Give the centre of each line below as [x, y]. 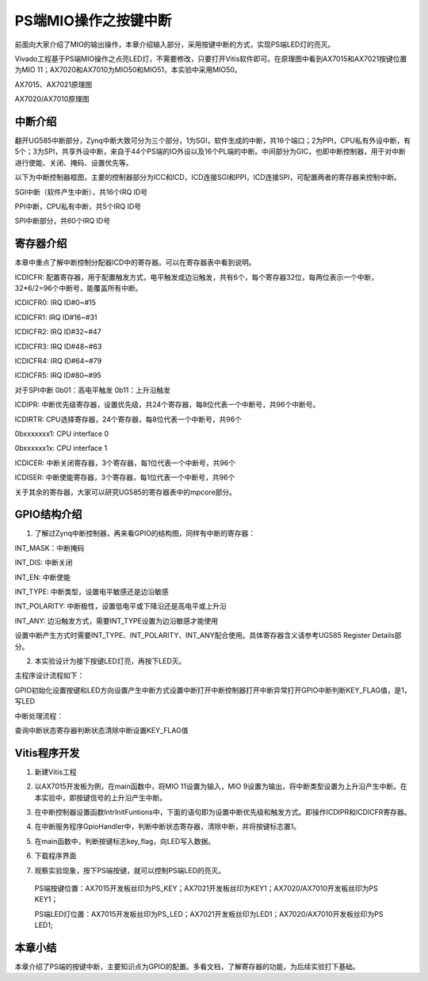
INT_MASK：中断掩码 [50, 548]
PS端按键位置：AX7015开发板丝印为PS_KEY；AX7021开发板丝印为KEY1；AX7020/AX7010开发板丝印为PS [206, 888]
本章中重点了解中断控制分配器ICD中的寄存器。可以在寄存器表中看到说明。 [136, 262]
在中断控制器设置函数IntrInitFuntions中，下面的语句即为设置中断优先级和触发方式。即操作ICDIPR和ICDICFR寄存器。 [223, 811]
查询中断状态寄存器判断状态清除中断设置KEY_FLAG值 [101, 730]
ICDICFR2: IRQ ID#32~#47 [58, 332]
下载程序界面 [55, 856]
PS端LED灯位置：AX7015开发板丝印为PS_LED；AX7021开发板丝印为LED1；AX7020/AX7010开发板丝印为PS [209, 914]
